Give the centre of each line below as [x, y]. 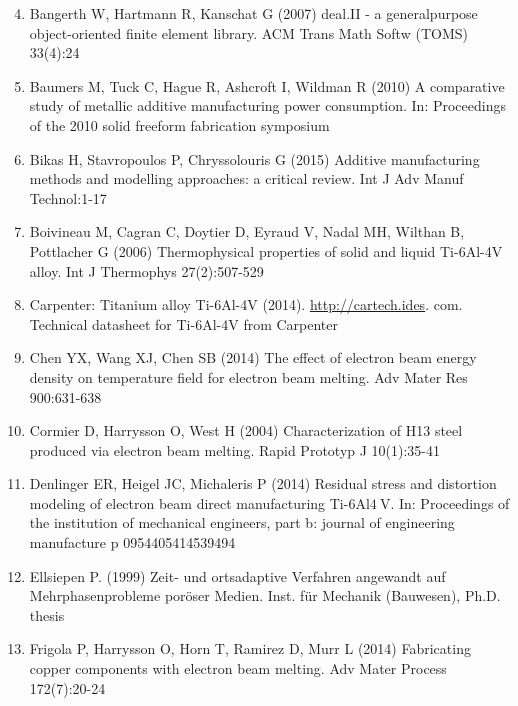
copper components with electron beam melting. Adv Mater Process [238, 668]
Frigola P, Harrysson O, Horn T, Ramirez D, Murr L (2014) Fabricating [250, 648]
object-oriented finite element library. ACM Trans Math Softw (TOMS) [248, 32]
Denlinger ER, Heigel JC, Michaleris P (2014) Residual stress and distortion [263, 483]
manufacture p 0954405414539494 [132, 542]
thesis [47, 614]
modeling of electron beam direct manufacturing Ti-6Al [199, 502]
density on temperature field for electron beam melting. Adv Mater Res [248, 376]
